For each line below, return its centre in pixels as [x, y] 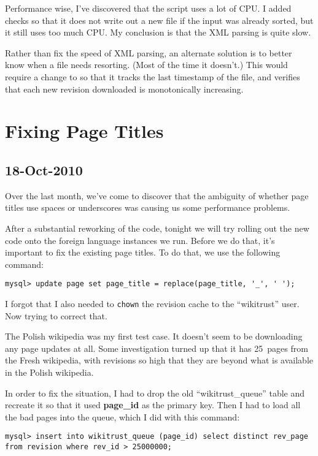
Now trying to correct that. [56, 315]
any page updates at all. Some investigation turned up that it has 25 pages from [157, 348]
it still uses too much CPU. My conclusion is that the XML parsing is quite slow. [158, 32]
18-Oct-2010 [44, 169]
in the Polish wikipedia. [49, 372]
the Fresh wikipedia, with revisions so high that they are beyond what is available [159, 360]
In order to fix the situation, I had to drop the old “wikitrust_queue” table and [155, 393]
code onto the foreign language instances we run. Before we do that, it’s [140, 240]
